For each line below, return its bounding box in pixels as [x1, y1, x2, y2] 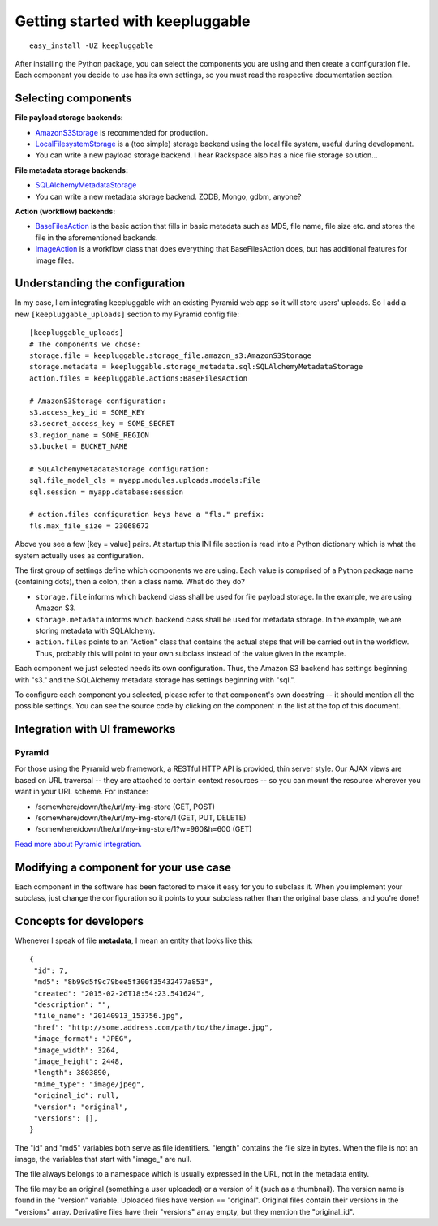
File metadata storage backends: [15, 165, 129, 174]
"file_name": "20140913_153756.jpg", [33, 1011, 184, 1021]
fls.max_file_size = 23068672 [29, 521, 150, 531]
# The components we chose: [29, 339, 141, 349]
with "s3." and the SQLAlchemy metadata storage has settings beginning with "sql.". [15, 674, 296, 685]
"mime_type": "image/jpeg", [33, 1079, 145, 1089]
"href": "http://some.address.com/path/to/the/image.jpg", [33, 1022, 273, 1032]
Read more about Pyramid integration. [15, 839, 142, 849]
